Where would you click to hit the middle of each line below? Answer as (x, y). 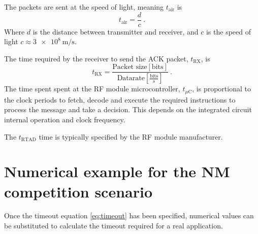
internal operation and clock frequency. (65, 119)
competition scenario (78, 191)
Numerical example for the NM (117, 171)
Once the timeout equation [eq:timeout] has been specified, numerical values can (129, 215)
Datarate (131, 78)
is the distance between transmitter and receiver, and (116, 31)
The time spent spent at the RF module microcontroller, (92, 89)
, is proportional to (221, 89)
